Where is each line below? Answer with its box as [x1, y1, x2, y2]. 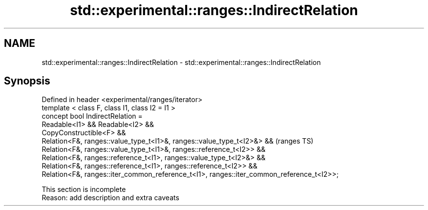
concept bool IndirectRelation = [42, 112, 143, 121]
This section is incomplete [42, 185, 126, 194]
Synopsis [4, 75, 50, 87]
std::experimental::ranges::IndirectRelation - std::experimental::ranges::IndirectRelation [42, 58, 321, 66]
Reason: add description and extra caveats [42, 193, 179, 202]
